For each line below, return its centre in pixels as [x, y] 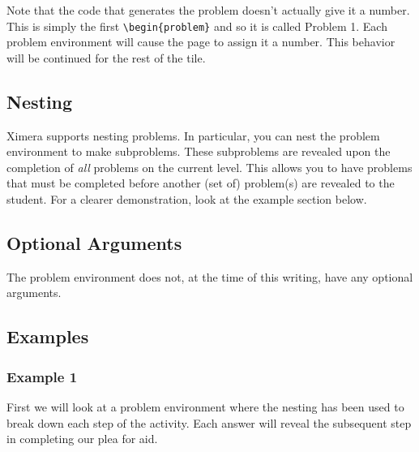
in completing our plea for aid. [82, 439]
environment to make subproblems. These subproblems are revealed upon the [199, 151]
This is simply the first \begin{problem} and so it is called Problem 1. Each [197, 26]
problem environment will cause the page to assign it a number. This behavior [201, 42]
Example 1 [42, 376]
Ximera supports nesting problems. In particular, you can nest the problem [193, 135]
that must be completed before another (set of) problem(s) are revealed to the [201, 183]
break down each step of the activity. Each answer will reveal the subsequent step [209, 422]
